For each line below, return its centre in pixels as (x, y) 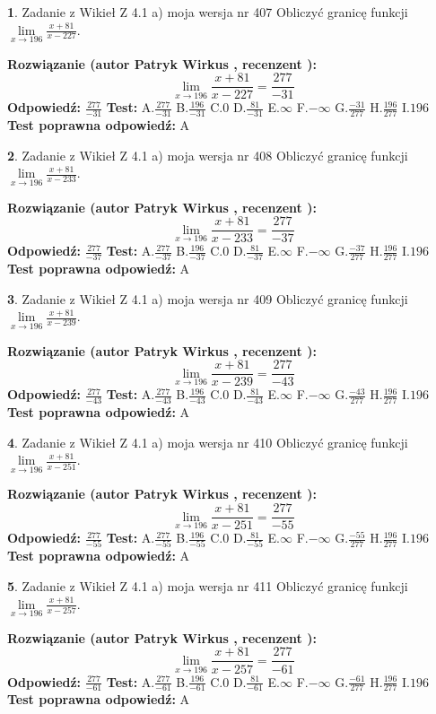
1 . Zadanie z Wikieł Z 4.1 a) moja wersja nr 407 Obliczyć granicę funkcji (208, 12)
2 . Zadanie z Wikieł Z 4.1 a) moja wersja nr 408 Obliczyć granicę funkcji (208, 155)
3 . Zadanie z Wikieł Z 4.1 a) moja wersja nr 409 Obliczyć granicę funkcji (208, 298)
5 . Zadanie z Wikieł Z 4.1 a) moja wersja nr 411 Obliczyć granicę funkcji (208, 586)
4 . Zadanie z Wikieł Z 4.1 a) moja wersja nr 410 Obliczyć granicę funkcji (208, 442)
